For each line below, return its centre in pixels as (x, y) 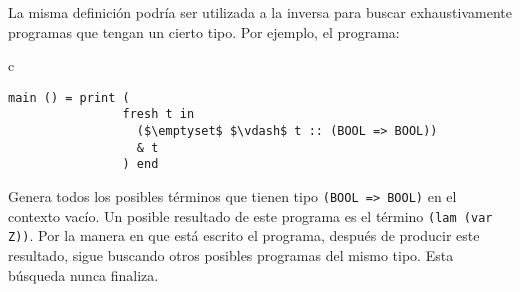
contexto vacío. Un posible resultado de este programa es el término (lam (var (250, 215)
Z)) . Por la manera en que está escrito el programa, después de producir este (244, 235)
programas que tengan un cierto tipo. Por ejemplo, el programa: (204, 31)
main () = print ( (69, 97)
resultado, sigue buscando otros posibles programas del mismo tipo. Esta (231, 255)
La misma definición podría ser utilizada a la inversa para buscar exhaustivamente (260, 12)
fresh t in (158, 114)
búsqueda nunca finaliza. (83, 274)
